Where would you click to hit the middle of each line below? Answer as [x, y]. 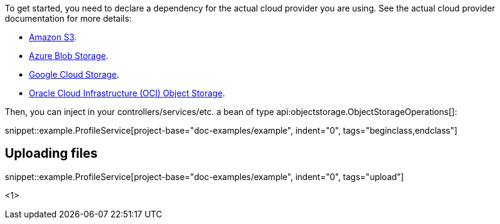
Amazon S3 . [53, 37]
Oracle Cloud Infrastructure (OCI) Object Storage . [127, 93]
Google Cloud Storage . [74, 74]
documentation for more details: [68, 18]
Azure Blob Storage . [69, 56]
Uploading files [51, 154]
